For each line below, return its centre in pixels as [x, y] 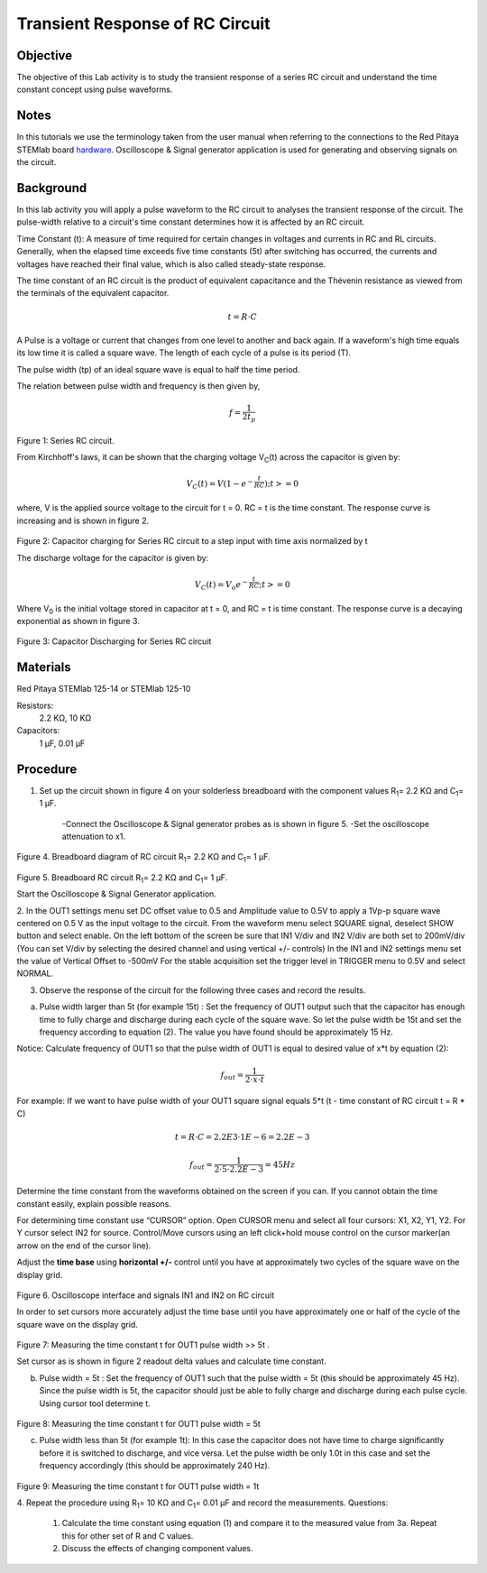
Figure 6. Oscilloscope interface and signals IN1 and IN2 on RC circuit [146, 1295]
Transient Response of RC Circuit [143, 23]
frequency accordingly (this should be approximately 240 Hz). [155, 1466]
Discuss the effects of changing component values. [157, 1549]
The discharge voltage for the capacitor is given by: [113, 557]
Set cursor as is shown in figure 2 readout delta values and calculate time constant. [171, 1361]
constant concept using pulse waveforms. [95, 89]
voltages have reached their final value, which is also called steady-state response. [171, 264]
